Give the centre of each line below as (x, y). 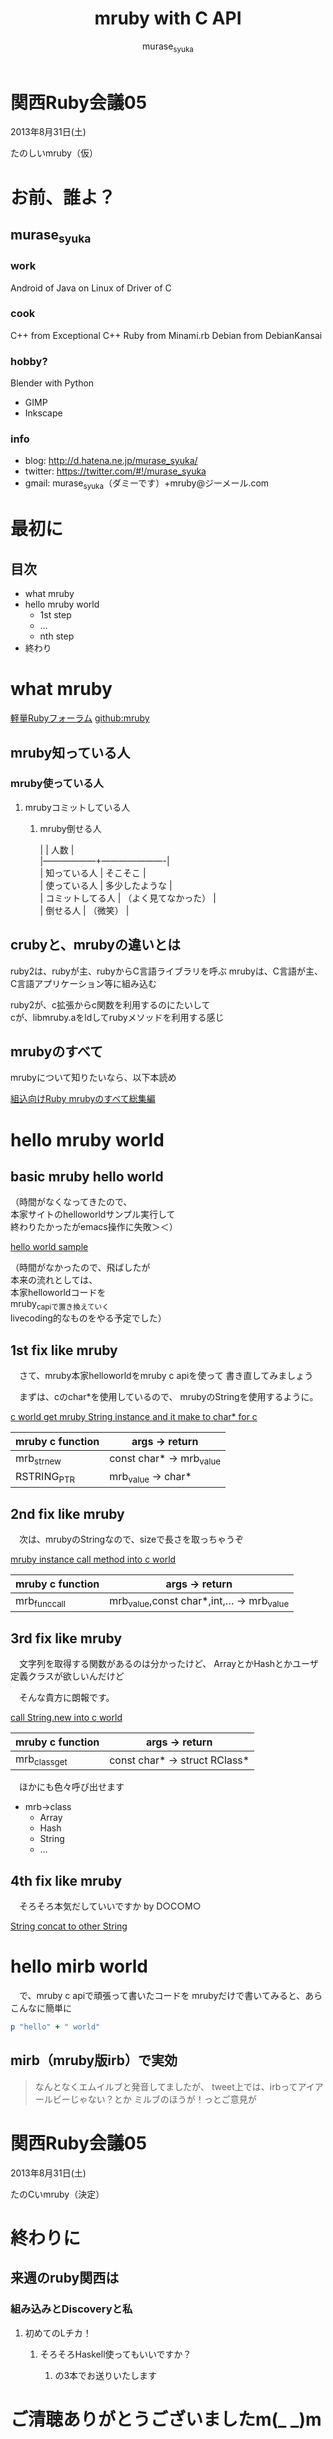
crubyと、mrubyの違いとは (95, 945)
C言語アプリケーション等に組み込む (83, 983)
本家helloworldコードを (58, 1293)
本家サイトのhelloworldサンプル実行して (93, 1214)
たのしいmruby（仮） (54, 153)
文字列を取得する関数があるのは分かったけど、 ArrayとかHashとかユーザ (168, 1664)
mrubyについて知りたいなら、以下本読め (93, 1078)
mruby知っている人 (70, 752)
